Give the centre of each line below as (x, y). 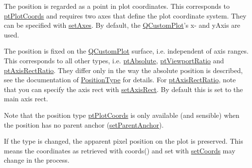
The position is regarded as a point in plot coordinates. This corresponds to (117, 6)
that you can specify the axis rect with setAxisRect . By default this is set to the (124, 89)
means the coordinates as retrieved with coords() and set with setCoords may (120, 150)
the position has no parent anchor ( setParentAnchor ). (84, 124)
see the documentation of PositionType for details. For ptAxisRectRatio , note (120, 80)
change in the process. (37, 160)
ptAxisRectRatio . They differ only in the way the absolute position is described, (123, 70)
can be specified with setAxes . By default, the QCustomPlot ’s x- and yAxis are (122, 25)
